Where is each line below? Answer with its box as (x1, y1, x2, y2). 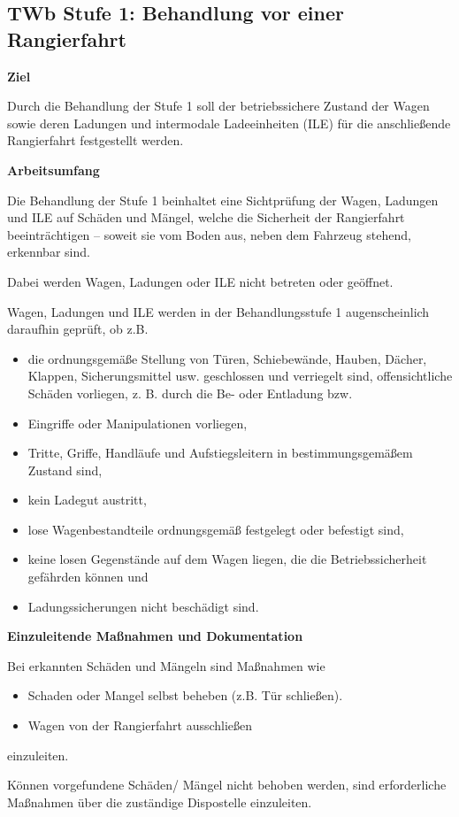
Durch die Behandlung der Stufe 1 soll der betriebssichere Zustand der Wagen (7, 96, 430, 115)
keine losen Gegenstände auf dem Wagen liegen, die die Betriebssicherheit (27, 550, 427, 568)
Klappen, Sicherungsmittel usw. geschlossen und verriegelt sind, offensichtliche (27, 366, 453, 385)
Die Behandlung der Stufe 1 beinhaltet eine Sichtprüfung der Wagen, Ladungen (7, 190, 439, 209)
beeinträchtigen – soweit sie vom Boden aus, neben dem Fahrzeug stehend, (7, 225, 411, 243)
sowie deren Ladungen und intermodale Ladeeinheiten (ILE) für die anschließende (7, 113, 451, 132)
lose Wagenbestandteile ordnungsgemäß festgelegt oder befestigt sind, (27, 520, 404, 538)
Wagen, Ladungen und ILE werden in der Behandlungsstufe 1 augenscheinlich (7, 302, 430, 320)
